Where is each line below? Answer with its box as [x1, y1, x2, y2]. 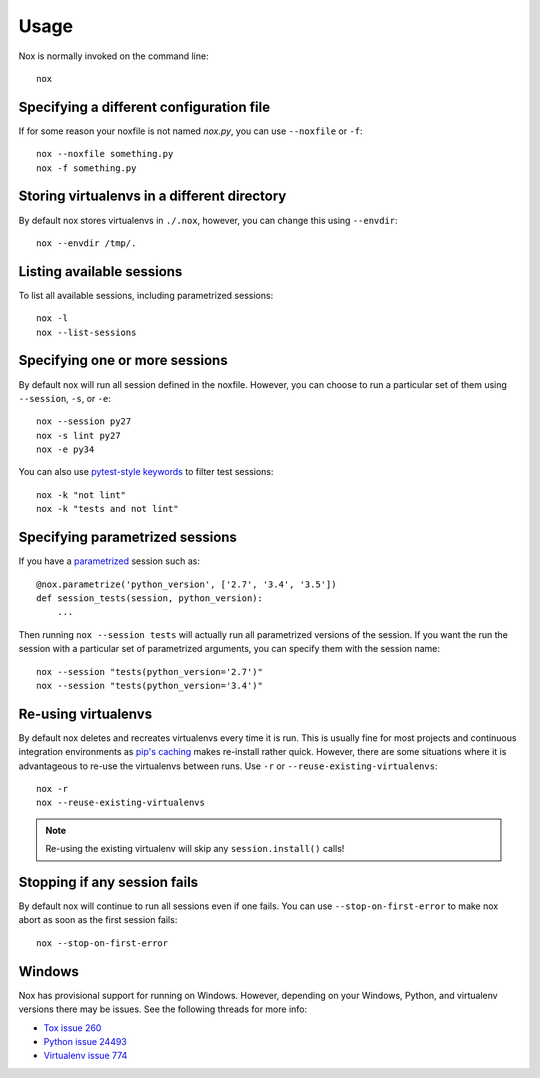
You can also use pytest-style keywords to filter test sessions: [18, 466, 274, 478]
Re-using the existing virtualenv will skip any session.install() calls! [45, 843, 345, 855]
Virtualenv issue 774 [43, 1050, 128, 1062]
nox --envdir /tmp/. [36, 237, 137, 249]
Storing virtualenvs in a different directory [18, 188, 287, 205]
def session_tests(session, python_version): [36, 592, 264, 604]
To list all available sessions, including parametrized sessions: [18, 289, 274, 301]
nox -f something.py [36, 162, 137, 174]
